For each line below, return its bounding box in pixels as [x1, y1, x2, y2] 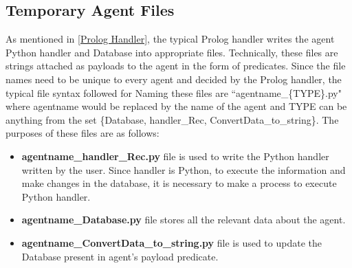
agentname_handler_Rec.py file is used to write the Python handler [21, 148, 329, 163]
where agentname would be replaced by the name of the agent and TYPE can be [5, 99, 347, 113]
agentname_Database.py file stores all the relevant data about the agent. [21, 212, 346, 227]
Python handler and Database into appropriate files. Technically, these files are [5, 45, 338, 59]
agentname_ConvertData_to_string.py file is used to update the [21, 235, 322, 249]
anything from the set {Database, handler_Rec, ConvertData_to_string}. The [5, 112, 339, 126]
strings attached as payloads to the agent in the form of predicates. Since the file [5, 58, 346, 73]
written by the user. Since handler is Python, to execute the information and [21, 162, 346, 177]
